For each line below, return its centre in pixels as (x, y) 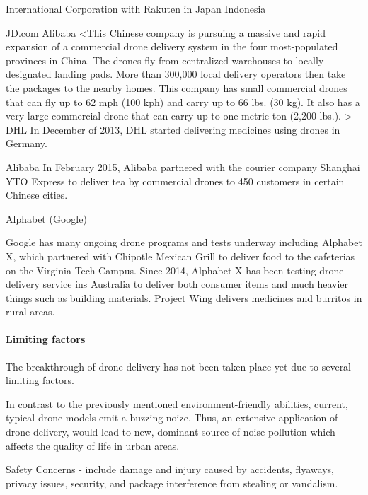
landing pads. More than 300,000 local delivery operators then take (200, 74)
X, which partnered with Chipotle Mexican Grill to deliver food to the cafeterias (180, 256)
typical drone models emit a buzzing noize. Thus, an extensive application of (172, 418)
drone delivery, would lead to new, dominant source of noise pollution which (171, 432)
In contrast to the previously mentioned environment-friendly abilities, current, (177, 403)
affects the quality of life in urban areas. (93, 445)
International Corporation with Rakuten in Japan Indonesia (136, 8)
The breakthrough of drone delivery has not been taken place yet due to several (179, 366)
